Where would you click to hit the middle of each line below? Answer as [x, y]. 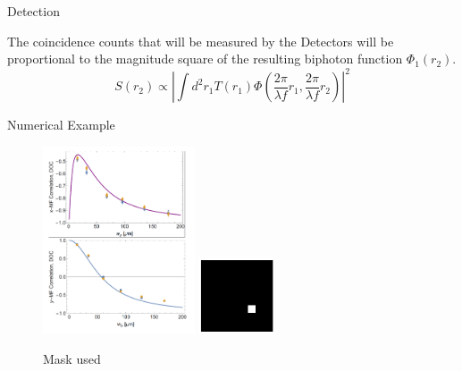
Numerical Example [61, 125]
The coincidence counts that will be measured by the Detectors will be [201, 41]
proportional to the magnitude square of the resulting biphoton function [205, 59]
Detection [34, 11]
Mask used [72, 358]
